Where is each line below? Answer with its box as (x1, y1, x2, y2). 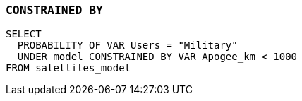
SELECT (6, 28, 42, 40)
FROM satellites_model (6, 62, 131, 74)
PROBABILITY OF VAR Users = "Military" (17, 40, 238, 52)
